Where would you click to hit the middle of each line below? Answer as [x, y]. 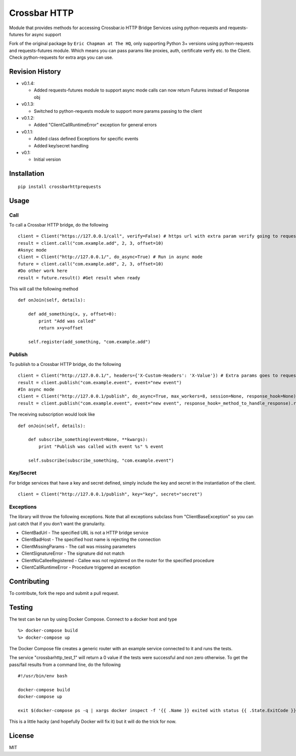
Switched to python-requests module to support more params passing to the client [118, 111]
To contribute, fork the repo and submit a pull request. [64, 593]
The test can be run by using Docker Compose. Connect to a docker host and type [93, 619]
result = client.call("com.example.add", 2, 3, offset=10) [91, 243]
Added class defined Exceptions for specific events [86, 139]
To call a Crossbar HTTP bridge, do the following [59, 224]
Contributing [29, 581]
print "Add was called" [67, 321]
